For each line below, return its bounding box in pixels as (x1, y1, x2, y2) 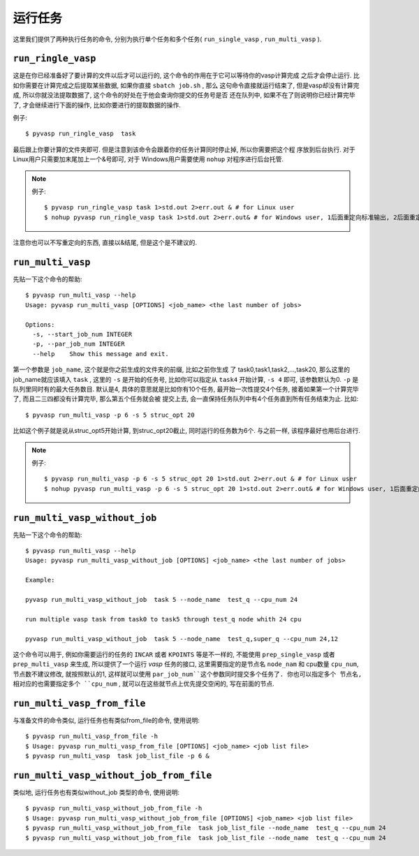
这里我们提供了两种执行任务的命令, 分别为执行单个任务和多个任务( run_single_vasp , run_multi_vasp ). (13, 35, 322, 43)
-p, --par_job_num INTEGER (32, 340, 125, 348)
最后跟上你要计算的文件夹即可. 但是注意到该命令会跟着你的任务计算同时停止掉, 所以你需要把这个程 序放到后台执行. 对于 (13, 145, 355, 154)
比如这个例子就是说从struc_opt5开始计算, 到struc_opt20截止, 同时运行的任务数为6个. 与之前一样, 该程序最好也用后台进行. (13, 427, 361, 435)
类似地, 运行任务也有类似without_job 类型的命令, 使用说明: (13, 788, 179, 797)
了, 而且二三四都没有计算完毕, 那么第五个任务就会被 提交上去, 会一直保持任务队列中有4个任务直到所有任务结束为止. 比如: (13, 394, 359, 403)
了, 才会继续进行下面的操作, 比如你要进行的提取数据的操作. (13, 101, 181, 109)
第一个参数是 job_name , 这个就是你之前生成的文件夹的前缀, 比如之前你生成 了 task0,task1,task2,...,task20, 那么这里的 (13, 365, 351, 374)
